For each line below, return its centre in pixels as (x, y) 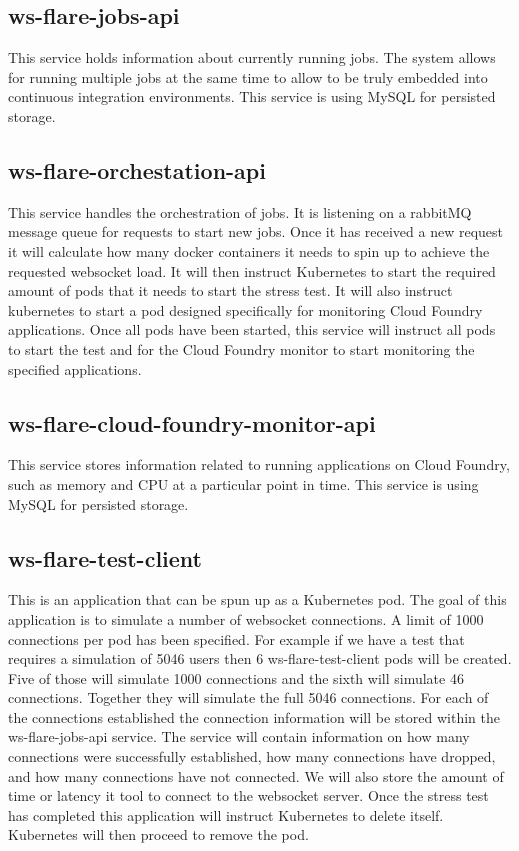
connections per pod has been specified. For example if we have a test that (236, 638)
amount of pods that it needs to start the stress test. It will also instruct (230, 290)
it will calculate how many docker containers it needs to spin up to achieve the (249, 250)
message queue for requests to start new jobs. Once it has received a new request (255, 231)
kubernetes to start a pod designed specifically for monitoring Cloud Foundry (245, 309)
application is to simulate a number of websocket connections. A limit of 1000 (246, 618)
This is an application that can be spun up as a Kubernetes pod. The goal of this (257, 599)
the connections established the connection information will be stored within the (254, 716)
